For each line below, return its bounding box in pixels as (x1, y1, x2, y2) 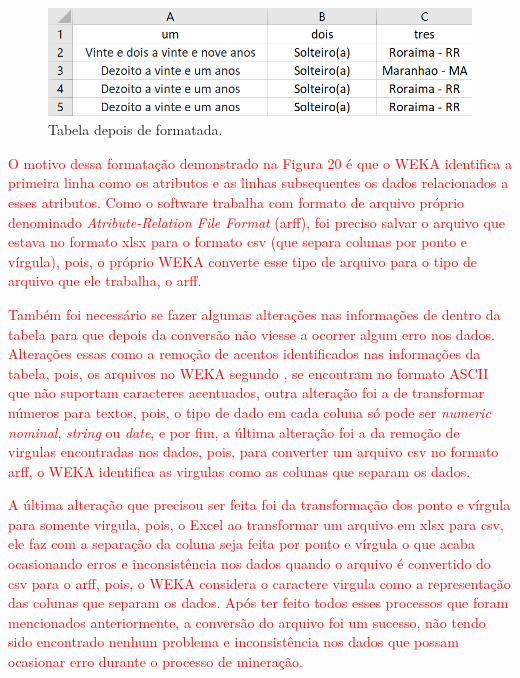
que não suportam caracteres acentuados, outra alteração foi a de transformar (8, 382, 485, 403)
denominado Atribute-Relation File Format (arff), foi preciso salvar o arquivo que (8, 211, 505, 232)
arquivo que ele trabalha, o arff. (8, 270, 202, 291)
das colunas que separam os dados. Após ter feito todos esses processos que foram (8, 592, 509, 613)
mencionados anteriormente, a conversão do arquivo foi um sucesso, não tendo (8, 611, 486, 632)
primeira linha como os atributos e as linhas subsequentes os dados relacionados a (8, 172, 509, 193)
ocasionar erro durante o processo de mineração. (8, 651, 303, 672)
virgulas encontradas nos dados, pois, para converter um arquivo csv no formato (8, 441, 499, 462)
